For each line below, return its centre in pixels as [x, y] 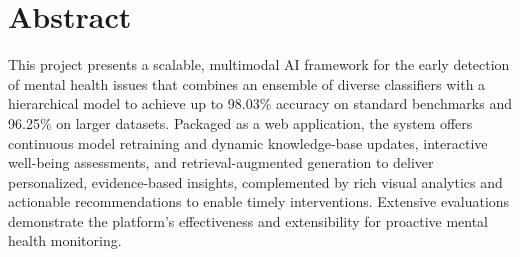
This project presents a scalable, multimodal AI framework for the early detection [259, 64]
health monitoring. [65, 240]
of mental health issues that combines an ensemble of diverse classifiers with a [247, 83]
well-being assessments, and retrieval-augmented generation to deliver [221, 162]
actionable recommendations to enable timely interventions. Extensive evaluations [259, 201]
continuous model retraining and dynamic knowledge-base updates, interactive [248, 142]
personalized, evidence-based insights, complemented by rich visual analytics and [255, 181]
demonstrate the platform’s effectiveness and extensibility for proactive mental [248, 220]
